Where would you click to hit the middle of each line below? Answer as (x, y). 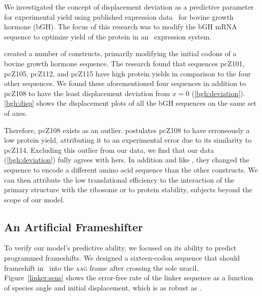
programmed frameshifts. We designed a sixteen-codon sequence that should (122, 258)
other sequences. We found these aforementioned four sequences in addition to (125, 83)
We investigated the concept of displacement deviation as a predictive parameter (129, 7)
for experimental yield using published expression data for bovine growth (119, 16)
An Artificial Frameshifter (74, 226)
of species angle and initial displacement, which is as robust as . (103, 287)
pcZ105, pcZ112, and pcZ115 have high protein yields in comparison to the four (127, 73)
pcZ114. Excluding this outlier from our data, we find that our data (109, 150)
